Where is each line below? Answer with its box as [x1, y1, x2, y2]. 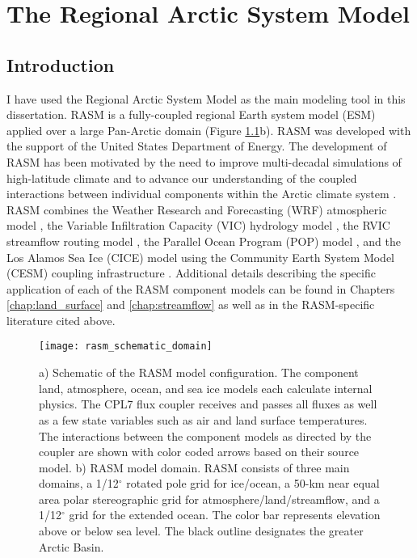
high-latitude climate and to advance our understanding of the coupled [6, 169, 357, 186]
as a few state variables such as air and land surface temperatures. [39, 411, 368, 428]
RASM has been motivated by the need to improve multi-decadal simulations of [6, 153, 402, 170]
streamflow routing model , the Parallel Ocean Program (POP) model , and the [6, 232, 401, 249]
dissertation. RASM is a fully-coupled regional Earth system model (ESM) [6, 106, 376, 123]
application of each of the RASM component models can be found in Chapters [6, 280, 395, 297]
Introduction [6, 52, 115, 77]
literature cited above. [6, 311, 116, 328]
